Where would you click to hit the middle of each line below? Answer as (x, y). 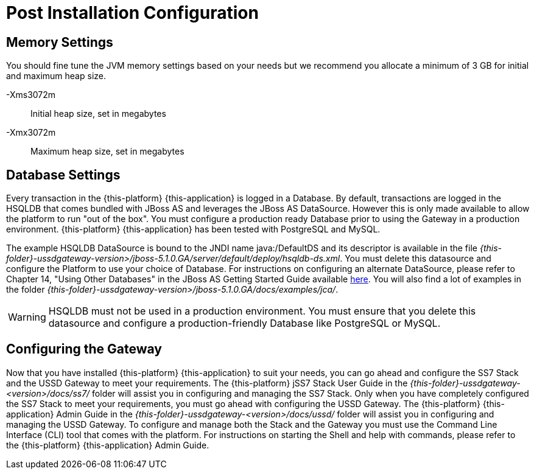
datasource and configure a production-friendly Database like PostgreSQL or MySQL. (244, 323)
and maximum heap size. (56, 76)
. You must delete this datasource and (416, 259)
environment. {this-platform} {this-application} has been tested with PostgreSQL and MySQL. (193, 229)
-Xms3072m (31, 95)
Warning (27, 317)
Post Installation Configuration (132, 13)
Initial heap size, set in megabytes (98, 114)
